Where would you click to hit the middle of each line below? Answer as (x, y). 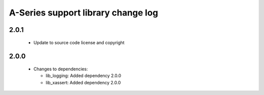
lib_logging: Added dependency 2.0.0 (84, 76)
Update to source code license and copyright (79, 42)
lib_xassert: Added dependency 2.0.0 (83, 82)
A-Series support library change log (84, 13)
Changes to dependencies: (61, 69)
